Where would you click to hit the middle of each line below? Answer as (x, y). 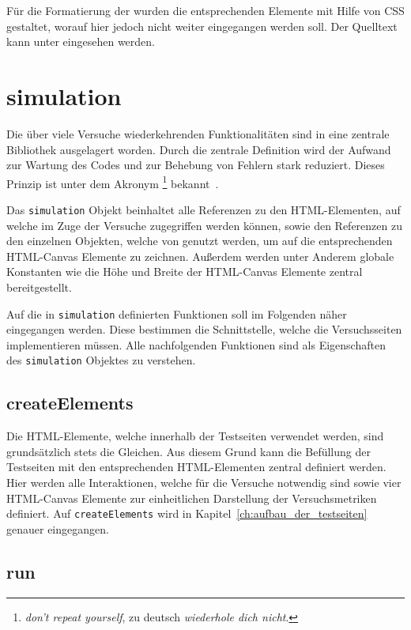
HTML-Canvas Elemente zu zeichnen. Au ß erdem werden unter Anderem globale (200, 256)
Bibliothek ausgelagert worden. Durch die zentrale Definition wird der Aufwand (199, 149)
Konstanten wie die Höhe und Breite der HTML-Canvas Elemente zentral (185, 272)
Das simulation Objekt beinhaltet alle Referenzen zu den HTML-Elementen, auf (204, 209)
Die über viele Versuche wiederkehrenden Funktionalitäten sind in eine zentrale (198, 133)
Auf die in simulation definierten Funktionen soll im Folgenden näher (177, 313)
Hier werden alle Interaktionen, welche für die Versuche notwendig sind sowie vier (204, 483)
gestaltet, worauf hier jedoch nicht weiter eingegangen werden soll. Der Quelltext (202, 26)
